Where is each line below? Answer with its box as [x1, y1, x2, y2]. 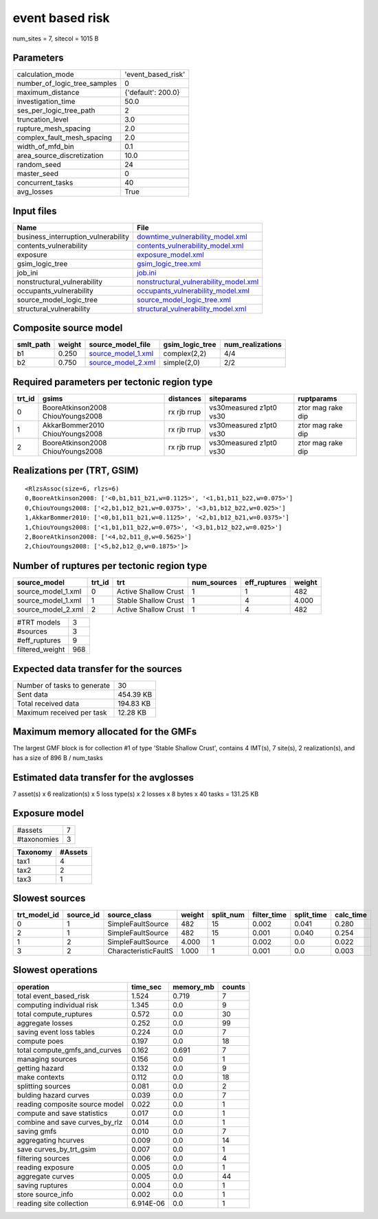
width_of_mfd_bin [16, 142, 75, 151]
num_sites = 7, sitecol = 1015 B [12, 34, 99, 43]
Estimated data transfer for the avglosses [12, 772, 194, 783]
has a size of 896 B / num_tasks [12, 753, 103, 762]
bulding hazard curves [16, 1090, 89, 1099]
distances [168, 394, 202, 403]
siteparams [209, 394, 247, 403]
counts [222, 982, 246, 992]
